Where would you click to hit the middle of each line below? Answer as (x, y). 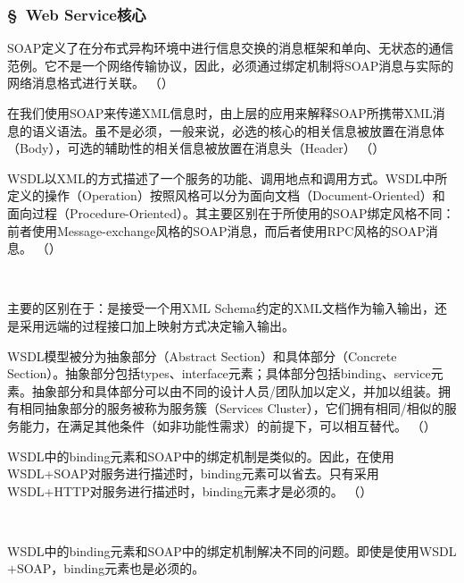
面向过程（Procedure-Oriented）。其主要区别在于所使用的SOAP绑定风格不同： (231, 212)
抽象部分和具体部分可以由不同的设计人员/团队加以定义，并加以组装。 (235, 390)
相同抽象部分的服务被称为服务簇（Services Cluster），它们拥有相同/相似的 (232, 408)
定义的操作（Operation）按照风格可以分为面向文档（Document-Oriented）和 (226, 195)
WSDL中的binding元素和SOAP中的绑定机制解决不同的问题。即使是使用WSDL (232, 550)
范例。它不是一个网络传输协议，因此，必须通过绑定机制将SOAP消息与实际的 (231, 65)
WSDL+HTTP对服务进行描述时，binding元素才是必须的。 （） (190, 490)
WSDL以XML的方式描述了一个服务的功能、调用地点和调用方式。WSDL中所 (228, 177)
